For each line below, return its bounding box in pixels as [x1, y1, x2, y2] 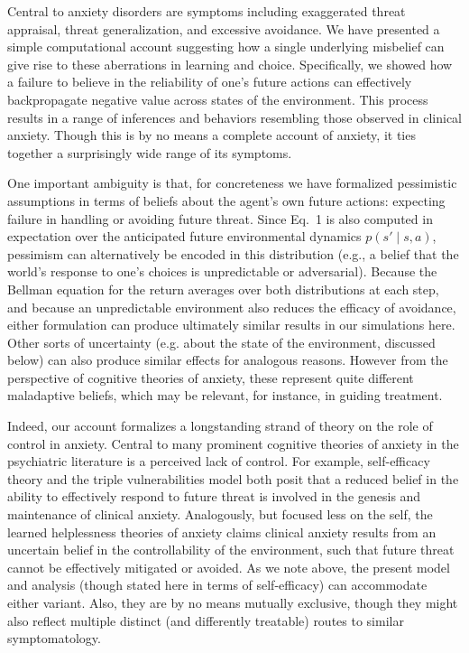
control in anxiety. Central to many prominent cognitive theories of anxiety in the [7, 434, 459, 452]
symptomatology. [7, 629, 101, 648]
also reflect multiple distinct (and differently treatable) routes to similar [7, 611, 404, 630]
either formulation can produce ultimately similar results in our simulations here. [7, 315, 455, 334]
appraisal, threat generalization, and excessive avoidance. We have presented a [7, 19, 440, 38]
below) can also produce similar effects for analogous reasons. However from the [7, 350, 448, 369]
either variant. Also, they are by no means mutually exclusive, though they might [7, 593, 458, 611]
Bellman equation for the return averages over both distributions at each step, [7, 279, 439, 298]
